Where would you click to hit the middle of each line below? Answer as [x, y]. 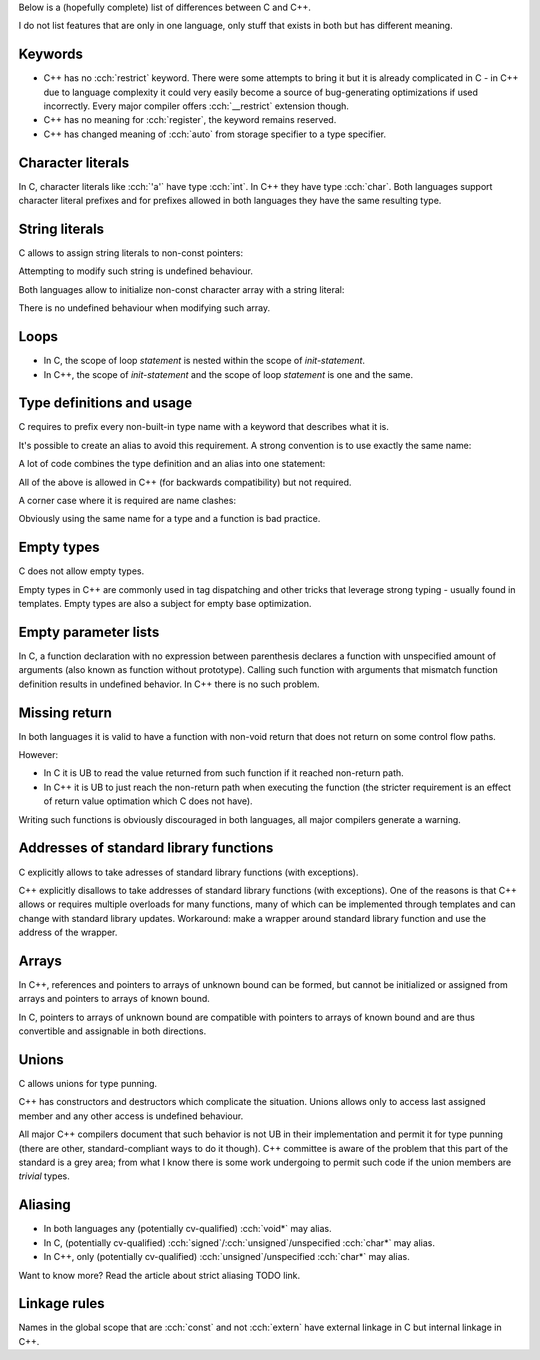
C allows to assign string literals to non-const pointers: [131, 253]
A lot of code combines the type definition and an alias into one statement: [172, 464]
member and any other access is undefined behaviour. [131, 1116]
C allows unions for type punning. [88, 1084]
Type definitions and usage [105, 403]
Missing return [65, 712]
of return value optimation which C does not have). [148, 801]
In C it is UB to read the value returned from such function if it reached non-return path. [223, 773]
